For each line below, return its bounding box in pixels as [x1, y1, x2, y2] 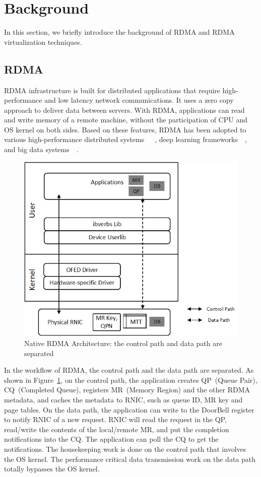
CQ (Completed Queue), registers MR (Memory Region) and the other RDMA [4, 384, 250, 395]
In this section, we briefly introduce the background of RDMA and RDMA [4, 27, 235, 37]
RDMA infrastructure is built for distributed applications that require [4, 85, 220, 95]
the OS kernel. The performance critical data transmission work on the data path [4, 453, 256, 464]
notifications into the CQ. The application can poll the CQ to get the [4, 434, 219, 444]
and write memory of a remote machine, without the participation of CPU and [4, 114, 247, 125]
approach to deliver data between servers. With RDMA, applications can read [4, 104, 245, 115]
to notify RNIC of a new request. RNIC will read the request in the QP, [4, 414, 227, 425]
